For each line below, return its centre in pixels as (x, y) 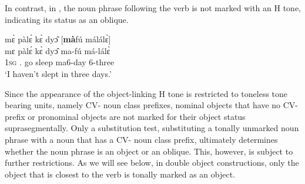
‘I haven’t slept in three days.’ (58, 73)
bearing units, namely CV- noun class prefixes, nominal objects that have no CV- (152, 105)
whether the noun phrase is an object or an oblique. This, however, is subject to (149, 151)
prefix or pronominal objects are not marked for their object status (125, 116)
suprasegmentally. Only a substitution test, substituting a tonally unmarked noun (152, 128)
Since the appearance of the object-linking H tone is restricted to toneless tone (146, 93)
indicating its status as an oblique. (67, 19)
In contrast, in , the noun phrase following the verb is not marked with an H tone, (153, 8)
